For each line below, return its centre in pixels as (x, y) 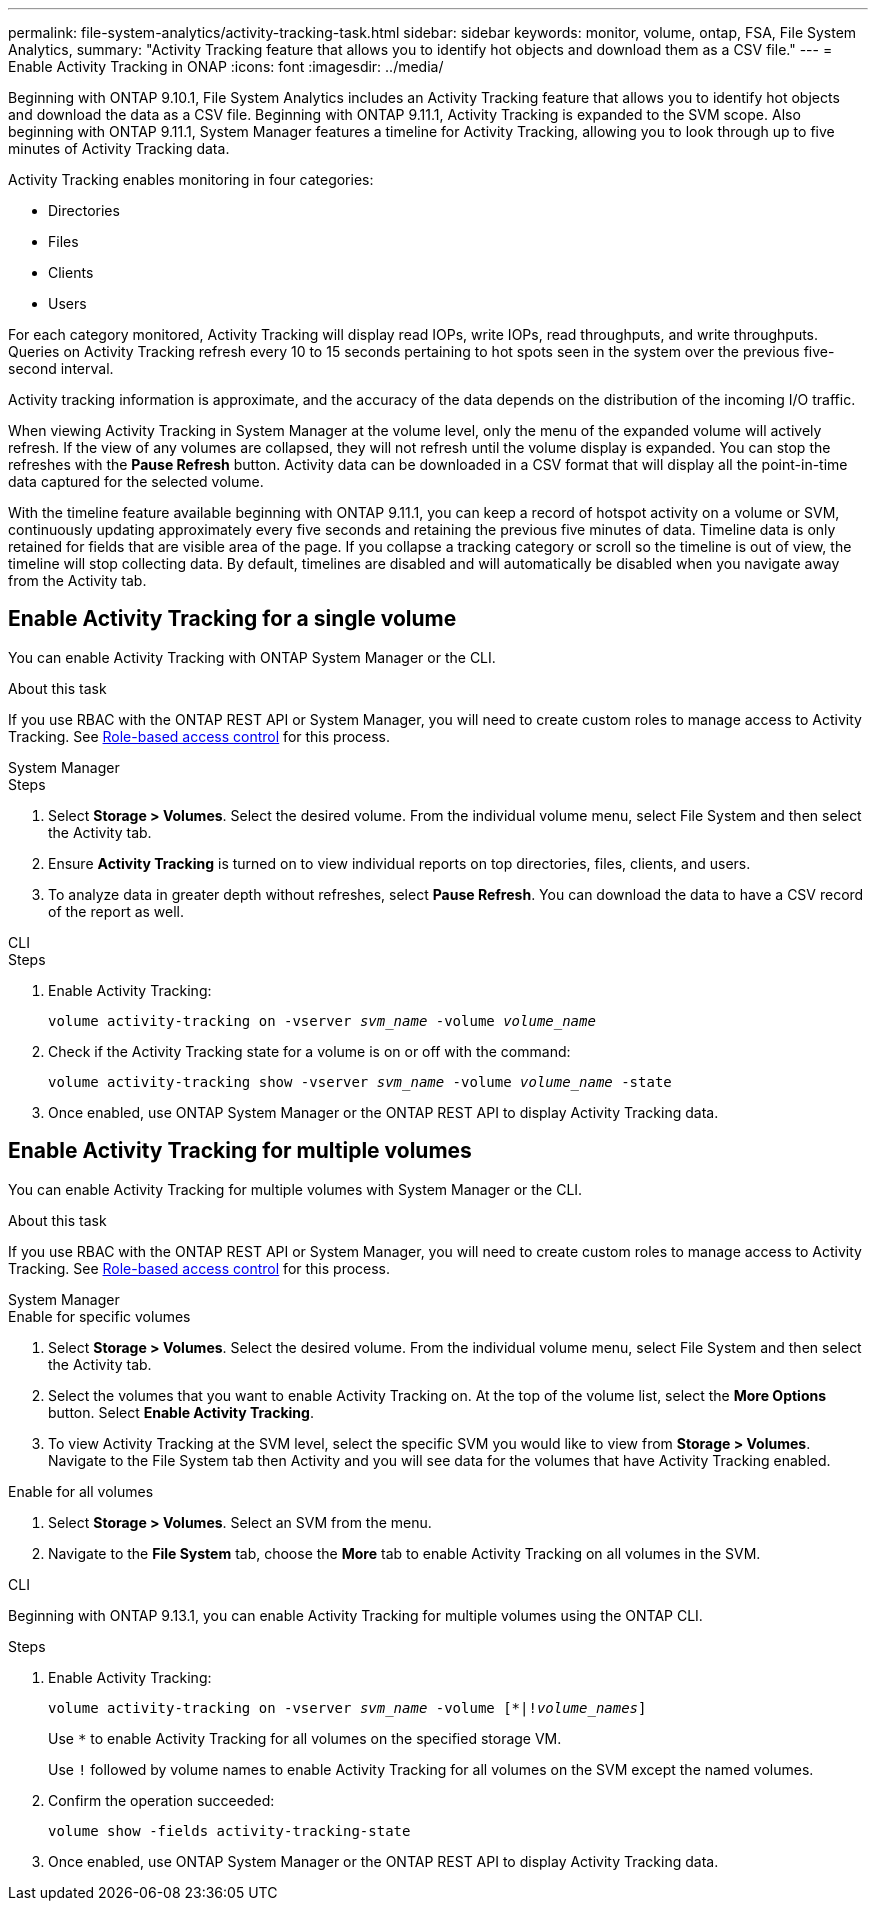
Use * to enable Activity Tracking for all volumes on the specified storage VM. (305, 1738)
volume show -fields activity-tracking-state (229, 1830)
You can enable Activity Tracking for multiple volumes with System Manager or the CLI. (295, 1189)
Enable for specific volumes (99, 1316)
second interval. (61, 368)
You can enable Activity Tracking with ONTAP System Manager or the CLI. (252, 657)
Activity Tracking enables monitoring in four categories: (191, 179)
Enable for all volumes (81, 1491)
